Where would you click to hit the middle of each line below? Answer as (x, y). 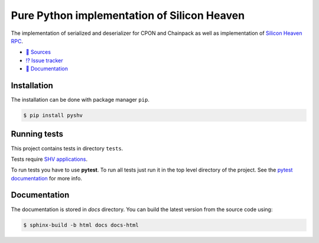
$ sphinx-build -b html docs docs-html (81, 225)
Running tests (37, 134)
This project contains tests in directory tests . (67, 148)
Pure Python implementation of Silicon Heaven (128, 15)
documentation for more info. (47, 178)
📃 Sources (38, 52)
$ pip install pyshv (53, 115)
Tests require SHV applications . (49, 159)
